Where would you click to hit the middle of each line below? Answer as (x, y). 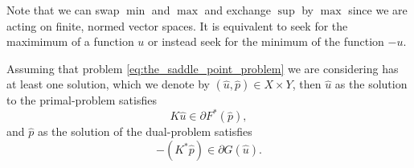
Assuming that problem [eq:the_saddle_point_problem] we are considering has (203, 68)
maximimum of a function (70, 41)
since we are (378, 10)
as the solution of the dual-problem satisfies (145, 131)
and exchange (238, 10)
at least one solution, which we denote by (108, 84)
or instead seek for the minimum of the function (266, 41)
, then (307, 84)
